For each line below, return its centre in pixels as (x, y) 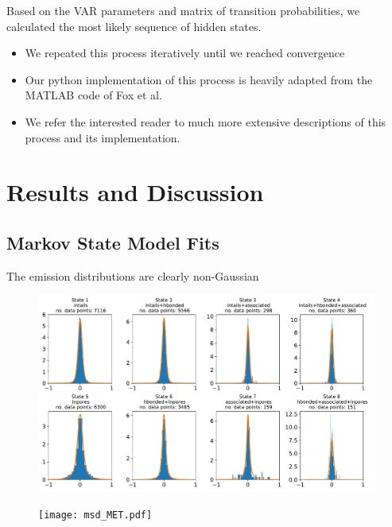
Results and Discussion (135, 192)
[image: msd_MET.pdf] (95, 515)
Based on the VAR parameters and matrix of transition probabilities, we (183, 10)
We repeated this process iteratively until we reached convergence (185, 53)
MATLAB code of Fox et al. (93, 95)
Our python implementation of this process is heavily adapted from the (199, 79)
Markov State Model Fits (113, 242)
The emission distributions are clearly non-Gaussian (133, 275)
